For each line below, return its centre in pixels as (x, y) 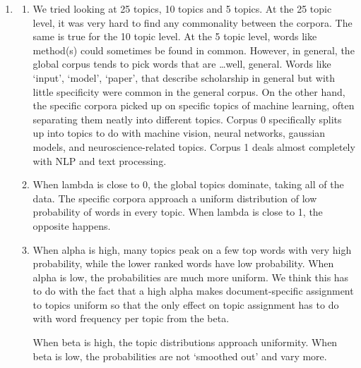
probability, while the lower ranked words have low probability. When (183, 263)
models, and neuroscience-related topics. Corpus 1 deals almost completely (194, 146)
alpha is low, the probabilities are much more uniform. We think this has (191, 277)
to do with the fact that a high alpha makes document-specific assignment (193, 291)
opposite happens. (72, 225)
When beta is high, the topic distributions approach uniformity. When (185, 342)
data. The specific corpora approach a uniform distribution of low (175, 198)
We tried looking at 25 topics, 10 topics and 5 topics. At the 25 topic (182, 8)
